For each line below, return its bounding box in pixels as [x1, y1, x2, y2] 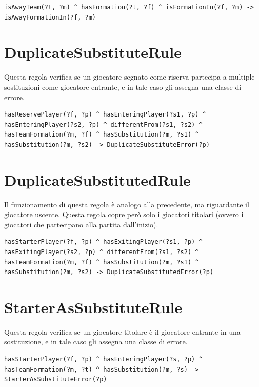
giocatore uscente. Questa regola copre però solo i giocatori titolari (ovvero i [4, 209, 244, 220]
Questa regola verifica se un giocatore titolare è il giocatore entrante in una [4, 326, 241, 337]
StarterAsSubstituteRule [4, 296, 183, 317]
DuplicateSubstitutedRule [4, 169, 191, 190]
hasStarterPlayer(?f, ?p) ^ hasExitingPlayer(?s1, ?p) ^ [4, 238, 203, 246]
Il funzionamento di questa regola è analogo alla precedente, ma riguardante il [4, 199, 249, 209]
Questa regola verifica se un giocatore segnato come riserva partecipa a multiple [4, 71, 255, 82]
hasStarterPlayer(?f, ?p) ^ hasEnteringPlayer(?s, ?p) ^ [4, 356, 203, 363]
